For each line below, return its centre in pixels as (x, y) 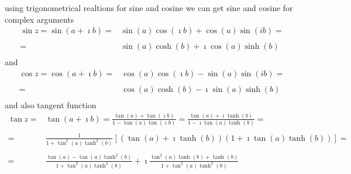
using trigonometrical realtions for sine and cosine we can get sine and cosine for (149, 8)
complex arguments (39, 19)
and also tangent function (51, 105)
